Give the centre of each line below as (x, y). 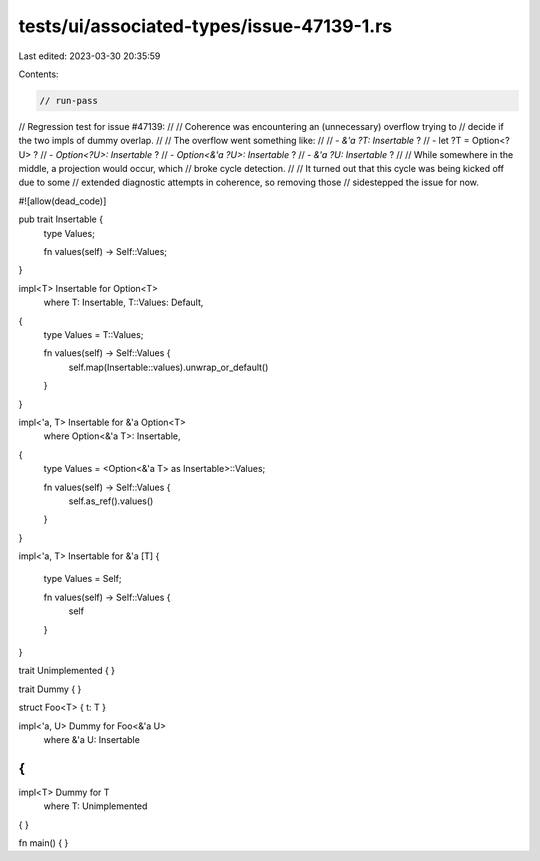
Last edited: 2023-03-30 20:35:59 (89, 56)
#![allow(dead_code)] (62, 201)
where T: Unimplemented (95, 806)
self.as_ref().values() (111, 501)
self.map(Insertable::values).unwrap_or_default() (168, 367)
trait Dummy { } (50, 689)
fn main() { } (43, 843)
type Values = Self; (82, 579)
